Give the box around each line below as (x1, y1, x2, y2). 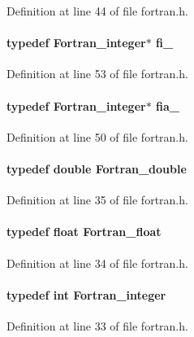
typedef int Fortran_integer (6, 286, 166, 303)
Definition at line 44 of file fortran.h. (6, 2, 188, 19)
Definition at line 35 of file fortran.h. (6, 191, 188, 208)
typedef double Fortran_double (6, 160, 187, 177)
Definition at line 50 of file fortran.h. (6, 128, 188, 145)
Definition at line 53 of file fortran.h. (6, 65, 188, 82)
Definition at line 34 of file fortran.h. (6, 254, 188, 271)
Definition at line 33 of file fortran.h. (6, 317, 188, 334)
